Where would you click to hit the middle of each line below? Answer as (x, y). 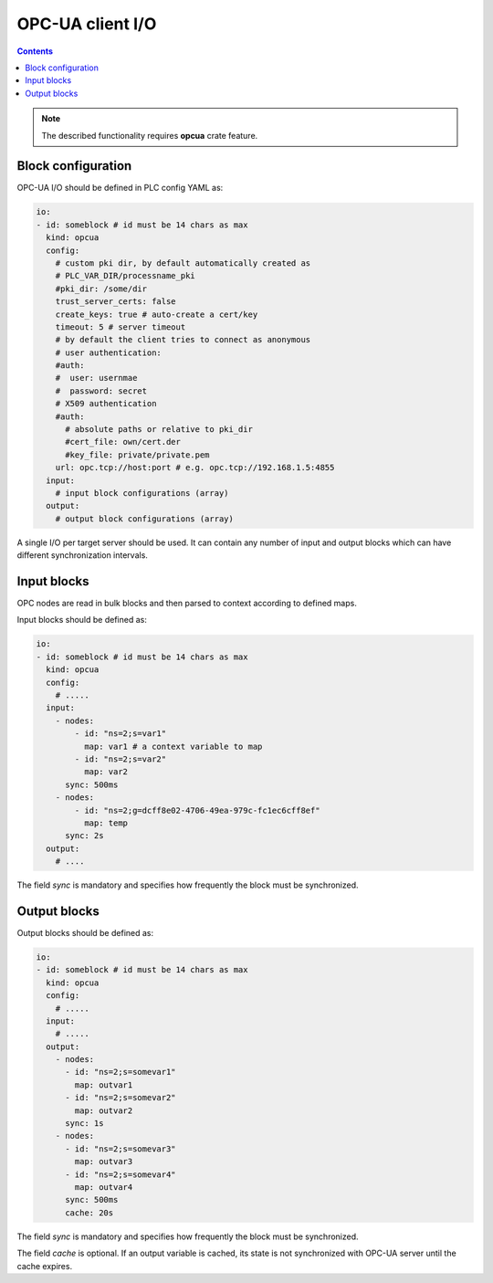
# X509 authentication (106, 404)
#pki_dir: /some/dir (101, 289)
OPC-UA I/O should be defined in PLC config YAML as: (120, 188)
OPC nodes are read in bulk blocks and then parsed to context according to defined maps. (187, 604)
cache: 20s (89, 1213)
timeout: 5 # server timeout (121, 327)
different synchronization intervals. (82, 555)
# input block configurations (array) (142, 493)
